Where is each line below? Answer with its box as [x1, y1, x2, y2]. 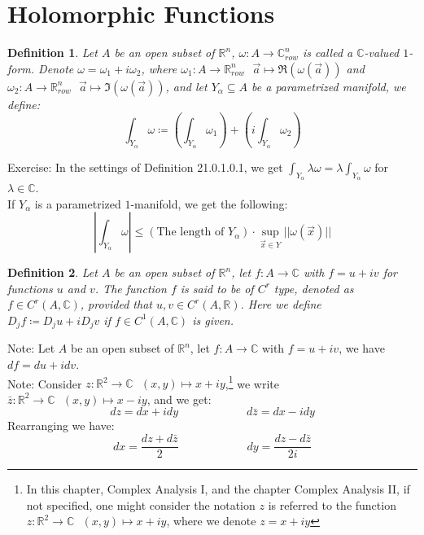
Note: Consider [7, 375, 82, 392]
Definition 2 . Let [7, 264, 98, 281]
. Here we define [240, 296, 321, 313]
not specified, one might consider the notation [26, 496, 256, 513]
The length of [156, 226, 225, 239]
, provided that [80, 296, 152, 313]
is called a [303, 44, 353, 61]
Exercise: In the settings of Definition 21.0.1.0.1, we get [7, 158, 283, 175]
